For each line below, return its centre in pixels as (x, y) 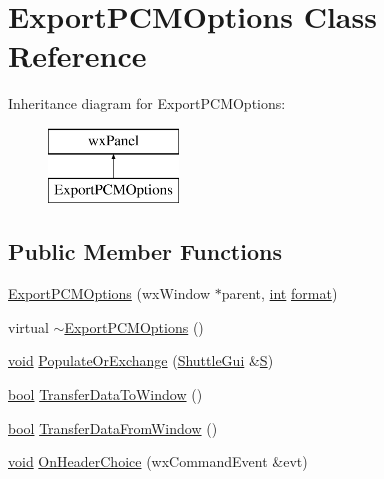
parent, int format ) (279, 293)
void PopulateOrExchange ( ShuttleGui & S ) (141, 360)
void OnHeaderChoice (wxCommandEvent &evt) (158, 461)
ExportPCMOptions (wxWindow (109, 293)
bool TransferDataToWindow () (105, 394)
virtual (28, 326)
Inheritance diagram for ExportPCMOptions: (147, 103)
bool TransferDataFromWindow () (113, 427)
